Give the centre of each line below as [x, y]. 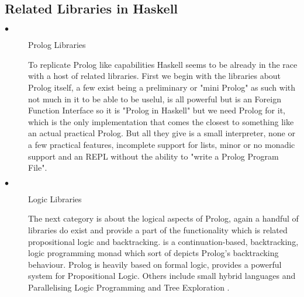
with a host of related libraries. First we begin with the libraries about [155, 76]
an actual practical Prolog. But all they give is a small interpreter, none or [162, 133]
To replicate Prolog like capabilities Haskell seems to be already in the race [163, 64]
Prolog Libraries [57, 45]
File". [38, 168]
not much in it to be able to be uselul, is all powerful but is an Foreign [155, 99]
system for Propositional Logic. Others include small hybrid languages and [162, 276]
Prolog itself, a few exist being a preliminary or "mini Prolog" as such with [162, 87]
